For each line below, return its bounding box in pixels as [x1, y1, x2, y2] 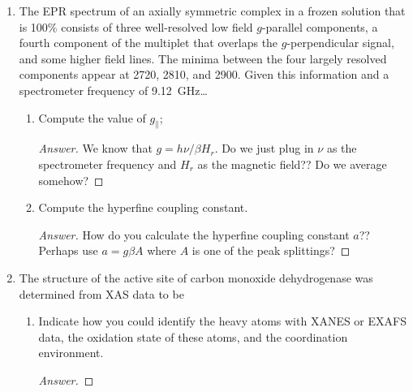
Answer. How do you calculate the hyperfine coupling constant [38, 226, 350, 243]
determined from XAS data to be [19, 285, 184, 302]
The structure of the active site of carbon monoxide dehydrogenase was [19, 269, 373, 286]
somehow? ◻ [38, 171, 104, 188]
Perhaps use [38, 242, 98, 259]
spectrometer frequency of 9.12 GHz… [19, 81, 208, 98]
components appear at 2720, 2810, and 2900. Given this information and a [19, 66, 389, 83]
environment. [38, 344, 104, 361]
